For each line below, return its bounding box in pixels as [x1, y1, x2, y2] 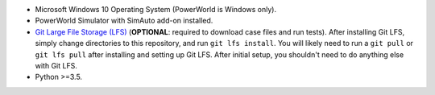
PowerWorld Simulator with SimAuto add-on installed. [35, 16, 213, 26]
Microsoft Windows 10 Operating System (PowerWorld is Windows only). [35, 5, 277, 14]
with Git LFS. [35, 60, 78, 70]
